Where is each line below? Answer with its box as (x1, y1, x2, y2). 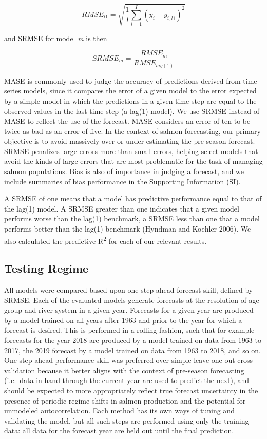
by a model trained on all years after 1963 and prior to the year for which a (4, 314, 242, 325)
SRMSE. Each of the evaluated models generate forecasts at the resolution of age (4, 294, 259, 305)
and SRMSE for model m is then (4, 32, 107, 43)
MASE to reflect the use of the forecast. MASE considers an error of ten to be (4, 116, 251, 126)
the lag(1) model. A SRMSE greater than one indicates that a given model (4, 203, 239, 214)
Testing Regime (4, 260, 89, 276)
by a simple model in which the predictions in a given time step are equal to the (4, 95, 257, 106)
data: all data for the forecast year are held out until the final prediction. (4, 425, 234, 436)
